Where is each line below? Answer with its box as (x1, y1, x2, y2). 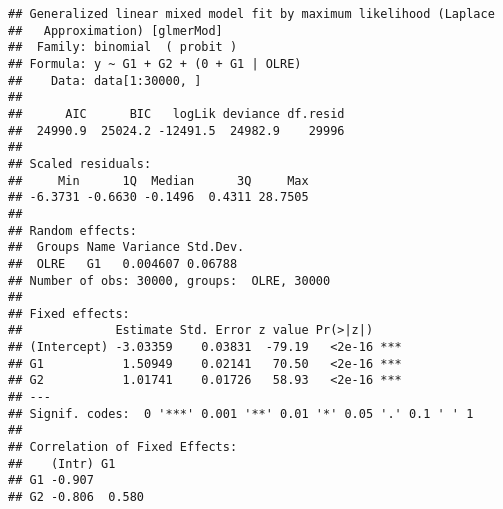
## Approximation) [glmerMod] (8, 23, 223, 38)
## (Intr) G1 (8, 456, 116, 471)
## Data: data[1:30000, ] (8, 73, 202, 88)
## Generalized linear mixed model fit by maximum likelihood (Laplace (8, 7, 495, 21)
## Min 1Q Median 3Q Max (8, 173, 309, 188)
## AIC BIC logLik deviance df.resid (8, 106, 345, 121)
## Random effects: (8, 223, 137, 238)
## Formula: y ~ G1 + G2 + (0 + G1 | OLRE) (8, 56, 302, 71)
